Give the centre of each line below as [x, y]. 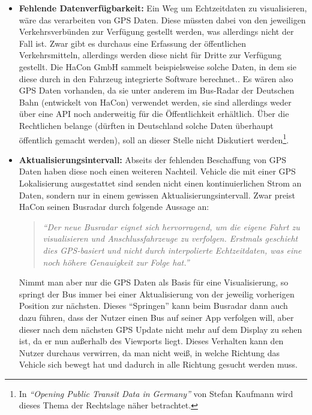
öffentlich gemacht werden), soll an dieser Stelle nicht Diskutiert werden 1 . [154, 139]
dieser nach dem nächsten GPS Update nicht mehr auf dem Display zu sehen [160, 329]
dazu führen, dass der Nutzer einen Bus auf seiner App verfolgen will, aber [156, 317]
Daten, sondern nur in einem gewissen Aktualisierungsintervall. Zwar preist [157, 195]
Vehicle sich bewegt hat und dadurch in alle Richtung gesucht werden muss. [158, 364]
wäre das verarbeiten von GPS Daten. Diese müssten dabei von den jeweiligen [162, 19]
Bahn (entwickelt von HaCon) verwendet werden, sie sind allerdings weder [155, 102]
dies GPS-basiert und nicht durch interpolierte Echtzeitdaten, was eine [172, 250]
